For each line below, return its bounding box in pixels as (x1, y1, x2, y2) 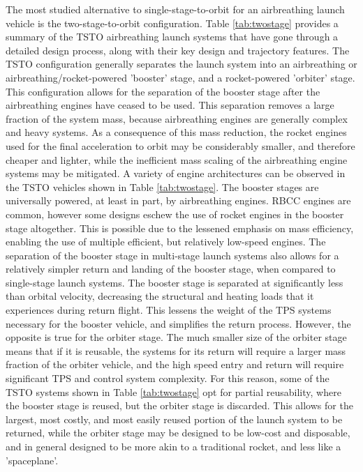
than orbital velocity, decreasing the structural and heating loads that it (6, 289, 314, 303)
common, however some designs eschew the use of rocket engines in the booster (6, 206, 344, 221)
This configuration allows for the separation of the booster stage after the (6, 84, 320, 98)
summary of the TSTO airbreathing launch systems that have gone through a (6, 29, 339, 44)
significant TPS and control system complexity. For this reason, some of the (6, 371, 329, 386)
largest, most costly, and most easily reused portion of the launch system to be (6, 411, 343, 426)
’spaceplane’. (6, 452, 59, 467)
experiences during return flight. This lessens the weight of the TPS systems (6, 303, 332, 317)
